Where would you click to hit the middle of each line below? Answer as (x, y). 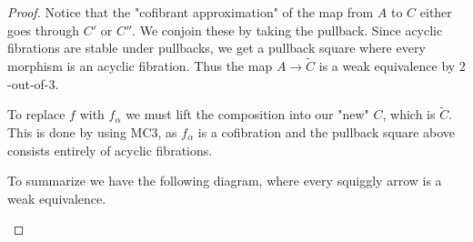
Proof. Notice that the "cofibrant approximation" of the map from (191, 12)
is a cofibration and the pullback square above (327, 132)
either (436, 12)
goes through (44, 30)
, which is (409, 114)
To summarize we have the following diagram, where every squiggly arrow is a (225, 181)
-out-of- (28, 83)
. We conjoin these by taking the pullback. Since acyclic (287, 30)
